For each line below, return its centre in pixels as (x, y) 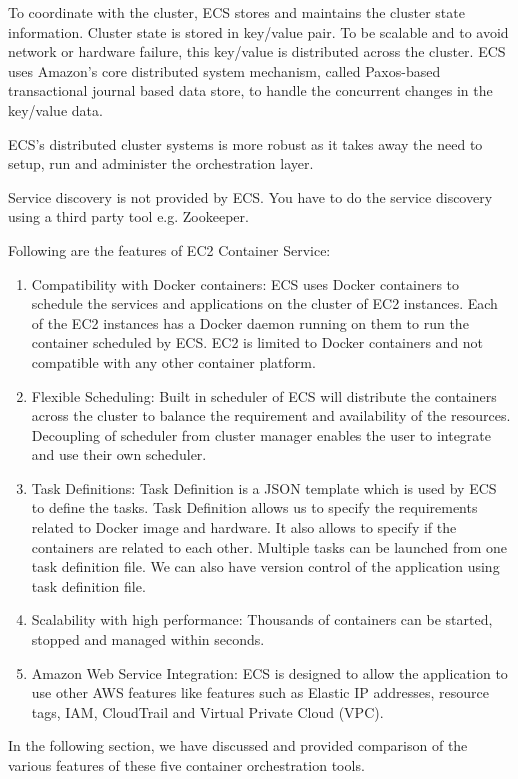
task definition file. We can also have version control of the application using (265, 566)
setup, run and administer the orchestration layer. (161, 163)
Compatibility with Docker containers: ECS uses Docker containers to (245, 283)
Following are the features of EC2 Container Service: (169, 249)
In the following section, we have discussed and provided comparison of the (238, 745)
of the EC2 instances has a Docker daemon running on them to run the (250, 322)
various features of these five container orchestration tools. (186, 765)
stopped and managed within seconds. (148, 639)
